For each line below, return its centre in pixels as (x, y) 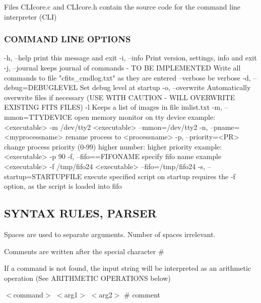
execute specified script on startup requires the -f (160, 176)
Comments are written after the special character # (84, 251)
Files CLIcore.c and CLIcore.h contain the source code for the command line (122, 7)
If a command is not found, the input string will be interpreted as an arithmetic (128, 268)
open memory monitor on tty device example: (145, 117)
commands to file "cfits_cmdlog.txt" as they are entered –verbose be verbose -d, (127, 77)
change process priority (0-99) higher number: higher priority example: (113, 146)
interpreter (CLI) (30, 16)
